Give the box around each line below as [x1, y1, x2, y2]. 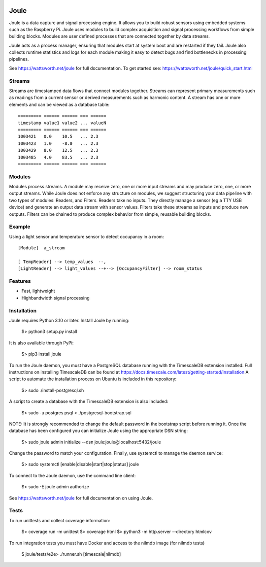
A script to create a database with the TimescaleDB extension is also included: [9, 399, 168, 404]
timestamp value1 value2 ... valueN [18, 120, 106, 126]
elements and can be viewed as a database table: [9, 101, 110, 107]
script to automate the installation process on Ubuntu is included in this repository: [9, 376, 177, 382]
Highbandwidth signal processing [21, 295, 90, 300]
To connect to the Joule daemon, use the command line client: [9, 472, 136, 478]
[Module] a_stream [18, 245, 65, 251]
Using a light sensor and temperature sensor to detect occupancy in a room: [9, 233, 165, 239]
